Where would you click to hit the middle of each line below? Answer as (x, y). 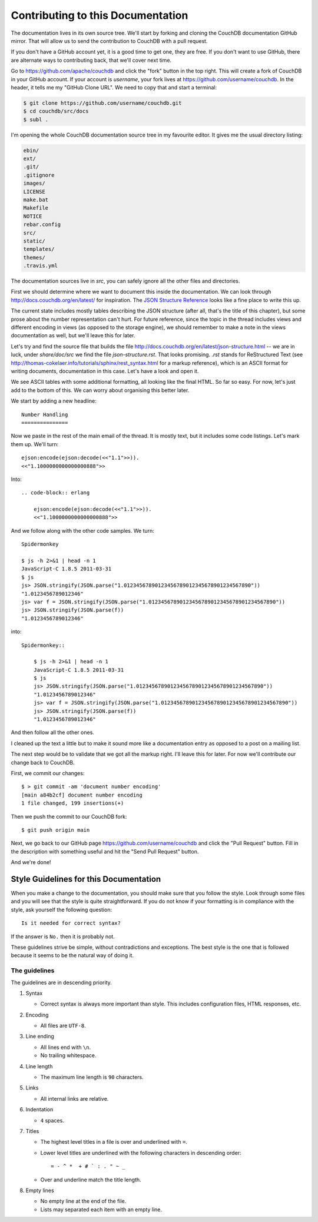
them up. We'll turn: (35, 444)
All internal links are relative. (74, 1098)
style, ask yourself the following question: (61, 909)
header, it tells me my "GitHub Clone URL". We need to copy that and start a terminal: (114, 87)
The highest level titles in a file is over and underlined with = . (114, 1142)
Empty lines (40, 1190)
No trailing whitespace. (68, 1055)
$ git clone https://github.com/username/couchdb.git (102, 103)
